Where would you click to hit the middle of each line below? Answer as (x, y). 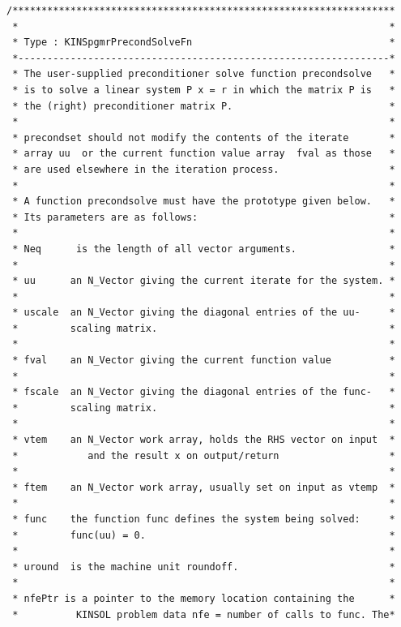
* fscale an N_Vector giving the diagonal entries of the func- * (204, 392)
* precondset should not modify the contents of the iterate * (204, 137)
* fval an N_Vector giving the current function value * (204, 361)
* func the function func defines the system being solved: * (204, 519)
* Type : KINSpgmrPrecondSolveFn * (204, 43)
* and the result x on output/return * (204, 455)
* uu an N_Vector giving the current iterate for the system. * (204, 281)
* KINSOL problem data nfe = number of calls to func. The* (204, 614)
